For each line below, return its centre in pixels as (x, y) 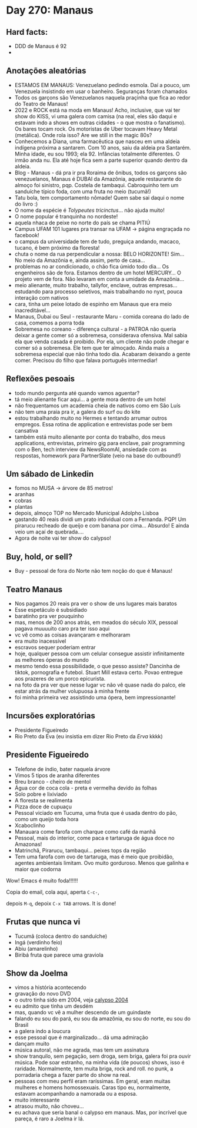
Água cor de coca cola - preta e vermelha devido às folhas (86, 788)
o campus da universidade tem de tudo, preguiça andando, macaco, (97, 241)
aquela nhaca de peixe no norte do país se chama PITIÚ (82, 223)
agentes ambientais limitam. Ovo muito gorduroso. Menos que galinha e (102, 862)
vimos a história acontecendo (50, 987)
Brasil (21, 1025)
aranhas (24, 495)
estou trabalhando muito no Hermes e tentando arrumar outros (91, 418)
